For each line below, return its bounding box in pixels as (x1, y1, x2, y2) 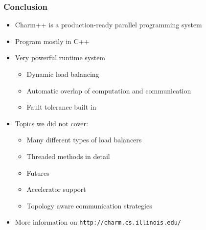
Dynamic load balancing (26, 69, 99, 79)
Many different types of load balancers (26, 135, 142, 145)
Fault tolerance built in (26, 102, 96, 112)
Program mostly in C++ (15, 36, 90, 46)
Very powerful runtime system (15, 52, 106, 63)
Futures (26, 167, 49, 178)
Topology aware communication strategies (26, 200, 152, 210)
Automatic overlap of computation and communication (26, 85, 191, 95)
